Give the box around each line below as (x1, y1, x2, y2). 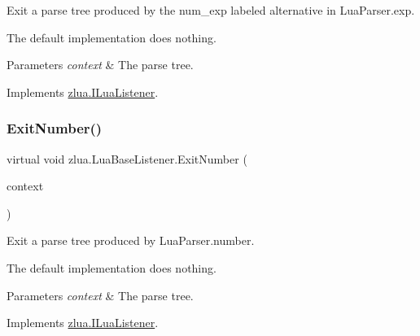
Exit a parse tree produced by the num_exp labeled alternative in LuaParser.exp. (7, 2, 415, 18)
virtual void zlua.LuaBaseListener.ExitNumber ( (7, 150, 247, 167)
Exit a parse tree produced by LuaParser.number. (7, 232, 255, 249)
